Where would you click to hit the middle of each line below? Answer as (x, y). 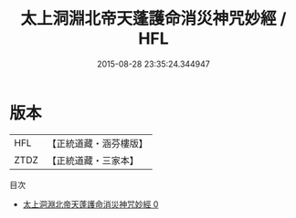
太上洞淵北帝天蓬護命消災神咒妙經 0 (90, 204)
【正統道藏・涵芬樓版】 (98, 143)
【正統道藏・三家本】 (93, 161)
